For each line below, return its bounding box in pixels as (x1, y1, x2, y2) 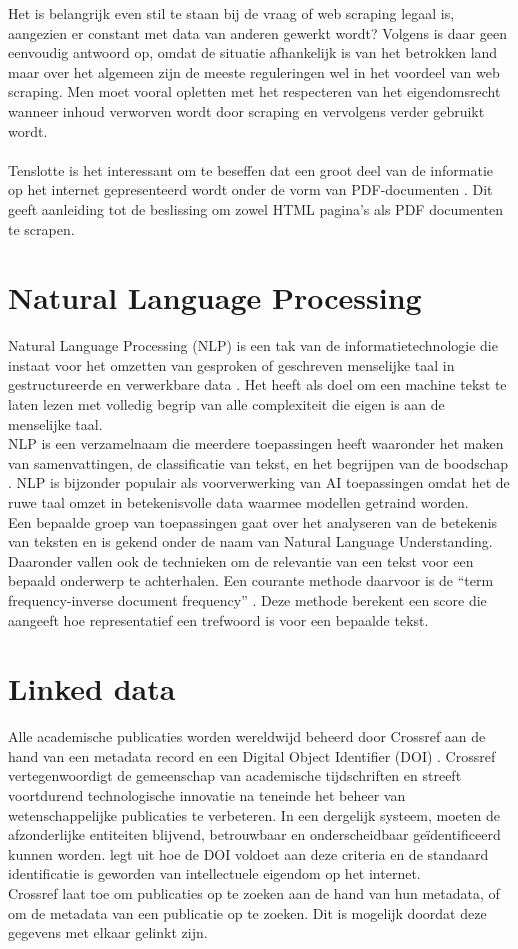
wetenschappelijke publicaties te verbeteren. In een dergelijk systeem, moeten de (8, 804, 500, 825)
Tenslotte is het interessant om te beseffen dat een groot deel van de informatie (8, 159, 493, 180)
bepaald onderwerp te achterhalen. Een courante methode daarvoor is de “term (8, 570, 494, 591)
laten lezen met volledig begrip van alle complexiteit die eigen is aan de (8, 394, 445, 415)
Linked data (8, 668, 176, 709)
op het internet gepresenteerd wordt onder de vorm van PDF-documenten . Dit (8, 179, 493, 200)
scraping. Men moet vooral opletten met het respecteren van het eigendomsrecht (8, 81, 501, 102)
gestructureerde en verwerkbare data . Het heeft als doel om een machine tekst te (8, 374, 507, 395)
